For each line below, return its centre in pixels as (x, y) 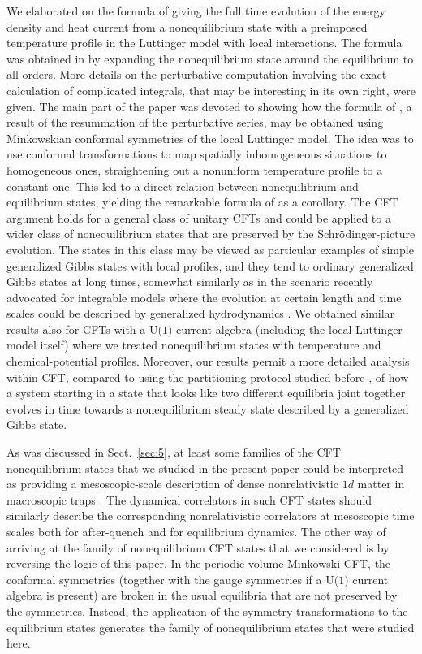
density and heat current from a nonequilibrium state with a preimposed (187, 26)
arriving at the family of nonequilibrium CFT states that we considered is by (198, 547)
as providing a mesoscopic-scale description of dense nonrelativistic (172, 484)
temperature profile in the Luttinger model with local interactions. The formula (205, 43)
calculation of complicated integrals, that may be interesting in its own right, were (211, 90)
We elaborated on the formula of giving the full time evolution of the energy (196, 11)
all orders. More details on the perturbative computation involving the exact (197, 74)
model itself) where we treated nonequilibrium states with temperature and (194, 345)
